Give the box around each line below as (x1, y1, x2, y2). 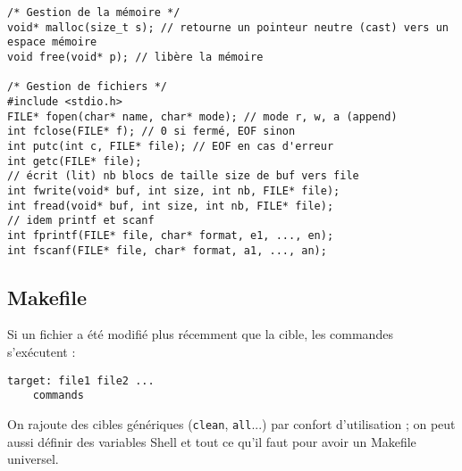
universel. (7, 450, 59, 468)
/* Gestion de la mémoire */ (7, 6, 181, 19)
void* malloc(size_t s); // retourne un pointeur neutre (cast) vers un (7, 21, 449, 34)
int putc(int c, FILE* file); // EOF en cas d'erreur (7, 139, 334, 153)
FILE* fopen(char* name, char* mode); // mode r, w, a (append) (7, 110, 398, 123)
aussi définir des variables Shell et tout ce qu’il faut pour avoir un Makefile (7, 432, 416, 450)
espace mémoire (7, 36, 97, 49)
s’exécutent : (7, 342, 76, 360)
